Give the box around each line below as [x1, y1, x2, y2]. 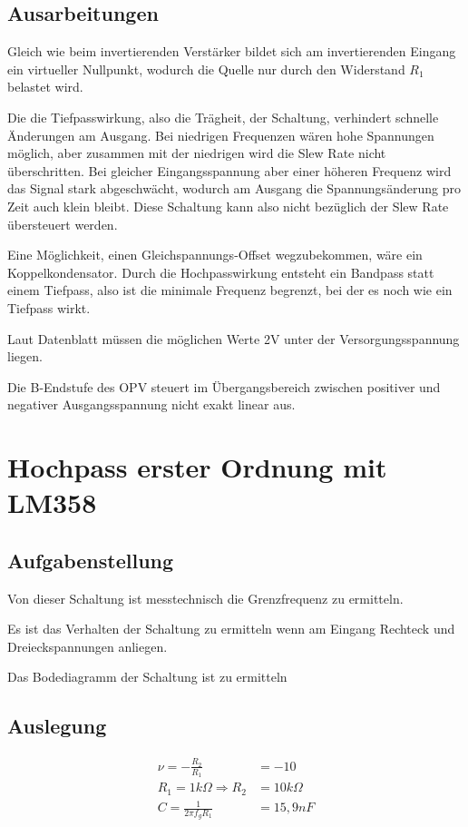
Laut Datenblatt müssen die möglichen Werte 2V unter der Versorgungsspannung [7, 329, 460, 348]
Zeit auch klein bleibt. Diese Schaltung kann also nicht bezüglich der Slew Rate [7, 196, 449, 215]
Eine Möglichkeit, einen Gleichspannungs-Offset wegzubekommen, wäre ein [7, 245, 423, 264]
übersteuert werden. [7, 214, 118, 233]
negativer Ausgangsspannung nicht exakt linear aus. [7, 395, 296, 414]
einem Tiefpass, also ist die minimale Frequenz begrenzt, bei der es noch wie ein [7, 281, 453, 300]
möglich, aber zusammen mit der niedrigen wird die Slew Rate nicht [7, 143, 386, 162]
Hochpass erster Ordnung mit [7, 448, 387, 486]
